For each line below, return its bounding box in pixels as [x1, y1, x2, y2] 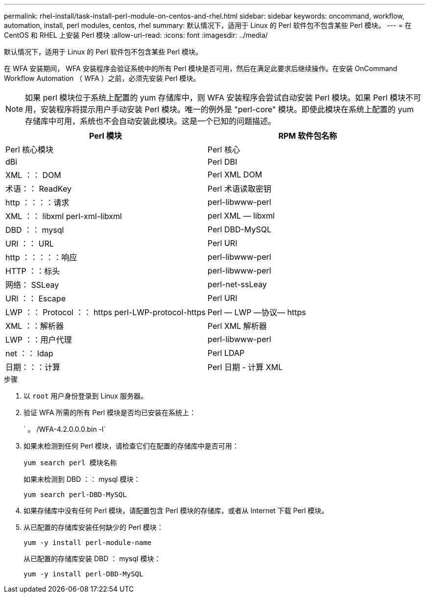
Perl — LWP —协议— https [207, 307, 306, 317]
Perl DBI [207, 157, 238, 167]
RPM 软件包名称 [278, 131, 337, 141]
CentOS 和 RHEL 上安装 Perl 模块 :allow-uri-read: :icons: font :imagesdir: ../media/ [4, 31, 268, 39]
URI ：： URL [5, 239, 54, 249]
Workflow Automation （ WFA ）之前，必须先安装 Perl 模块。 [4, 74, 200, 82]
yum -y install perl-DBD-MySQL [24, 570, 143, 578]
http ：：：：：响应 [5, 252, 77, 262]
